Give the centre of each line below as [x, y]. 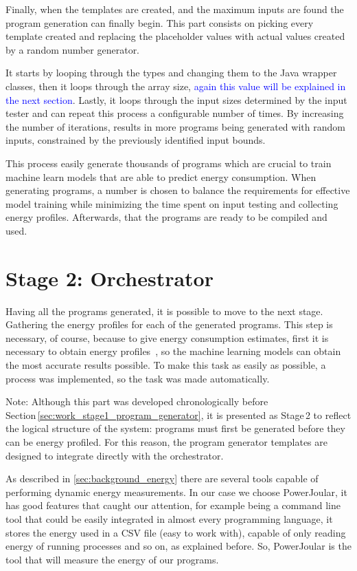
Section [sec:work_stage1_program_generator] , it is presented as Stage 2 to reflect [178, 414]
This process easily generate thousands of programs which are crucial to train [169, 163]
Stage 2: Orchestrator [110, 278]
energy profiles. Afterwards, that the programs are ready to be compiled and [166, 217]
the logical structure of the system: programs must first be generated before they [175, 428]
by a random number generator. [73, 49]
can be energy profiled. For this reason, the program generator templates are [166, 441]
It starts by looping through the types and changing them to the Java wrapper [171, 73]
